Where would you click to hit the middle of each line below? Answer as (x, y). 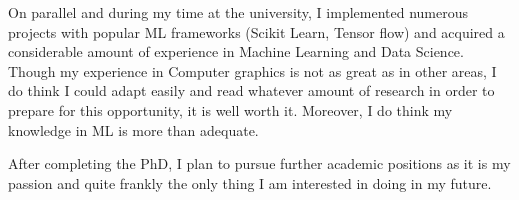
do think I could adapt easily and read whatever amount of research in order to (251, 90)
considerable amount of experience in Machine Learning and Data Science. (236, 51)
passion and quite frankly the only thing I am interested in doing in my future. (250, 182)
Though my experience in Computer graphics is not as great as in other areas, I (252, 70)
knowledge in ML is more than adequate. (133, 129)
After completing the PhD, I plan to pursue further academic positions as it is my (259, 163)
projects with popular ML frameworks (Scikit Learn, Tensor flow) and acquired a (256, 31)
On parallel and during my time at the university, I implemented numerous (238, 12)
